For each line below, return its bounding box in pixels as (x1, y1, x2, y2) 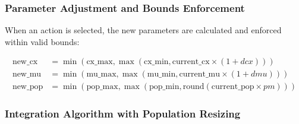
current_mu (179, 70, 221, 79)
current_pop (211, 82, 254, 91)
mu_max (86, 70, 117, 79)
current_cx (172, 58, 210, 66)
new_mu (12, 70, 42, 79)
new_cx (12, 58, 38, 66)
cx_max (86, 58, 113, 66)
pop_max (86, 82, 118, 91)
